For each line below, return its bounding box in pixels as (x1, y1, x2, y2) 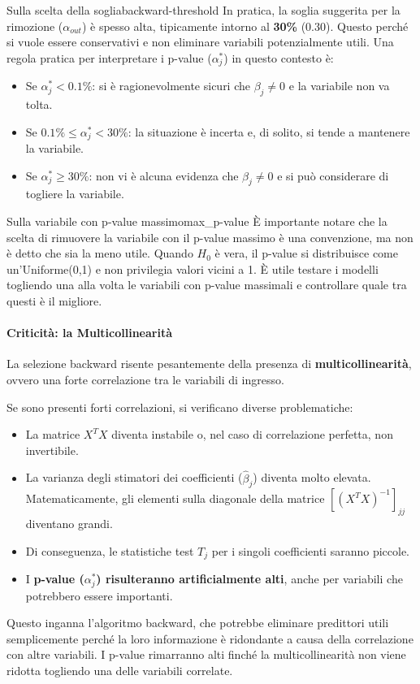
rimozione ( (6, 17, 63, 34)
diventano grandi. (25, 515, 113, 532)
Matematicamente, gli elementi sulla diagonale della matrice (25, 490, 325, 507)
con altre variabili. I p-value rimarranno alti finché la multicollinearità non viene (6, 646, 406, 663)
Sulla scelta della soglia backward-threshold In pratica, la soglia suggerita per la (6, 2, 401, 18)
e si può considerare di (277, 167, 389, 184)
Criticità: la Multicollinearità (6, 324, 173, 341)
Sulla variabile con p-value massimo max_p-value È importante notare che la (6, 213, 388, 230)
